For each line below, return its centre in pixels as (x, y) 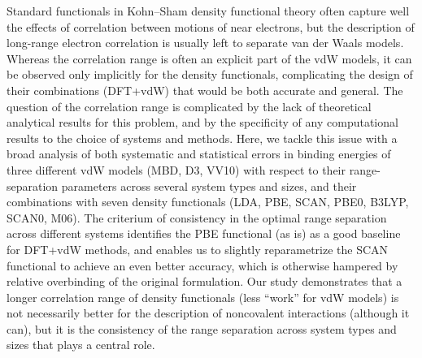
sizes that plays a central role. (81, 345)
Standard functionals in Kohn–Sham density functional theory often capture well (208, 11)
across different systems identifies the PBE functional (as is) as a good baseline (204, 233)
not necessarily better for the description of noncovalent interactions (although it (208, 313)
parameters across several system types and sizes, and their (209, 185)
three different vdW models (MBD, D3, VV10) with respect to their (176, 169)
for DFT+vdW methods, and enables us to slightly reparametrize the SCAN (198, 249)
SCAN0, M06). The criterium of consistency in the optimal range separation (197, 217)
